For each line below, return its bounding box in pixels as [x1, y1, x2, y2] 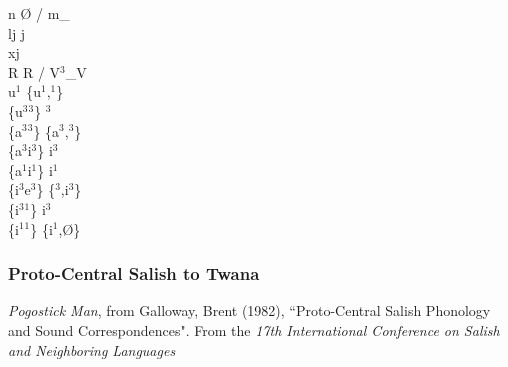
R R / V [8, 61, 61, 82]
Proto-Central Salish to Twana [8, 261, 260, 286]
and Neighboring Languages [8, 339, 176, 360]
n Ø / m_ [8, 3, 70, 23]
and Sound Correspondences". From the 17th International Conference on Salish [8, 319, 500, 340]
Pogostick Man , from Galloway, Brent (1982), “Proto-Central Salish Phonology [8, 300, 491, 321]
